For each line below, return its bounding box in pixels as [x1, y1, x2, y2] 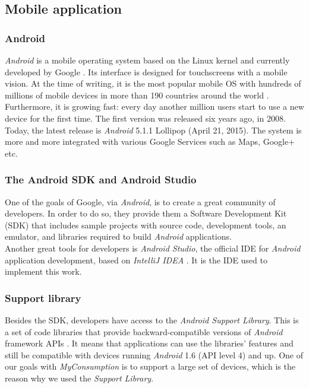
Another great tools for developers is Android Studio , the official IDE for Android [5, 241, 301, 254]
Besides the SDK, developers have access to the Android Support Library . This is [5, 313, 299, 326]
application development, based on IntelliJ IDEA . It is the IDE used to [5, 253, 267, 266]
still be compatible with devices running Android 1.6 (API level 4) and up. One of [5, 348, 303, 361]
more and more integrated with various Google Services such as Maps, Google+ [5, 135, 295, 148]
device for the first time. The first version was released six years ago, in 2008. [5, 112, 286, 124]
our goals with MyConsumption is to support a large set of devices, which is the [5, 360, 295, 373]
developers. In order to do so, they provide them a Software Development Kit [5, 207, 287, 220]
